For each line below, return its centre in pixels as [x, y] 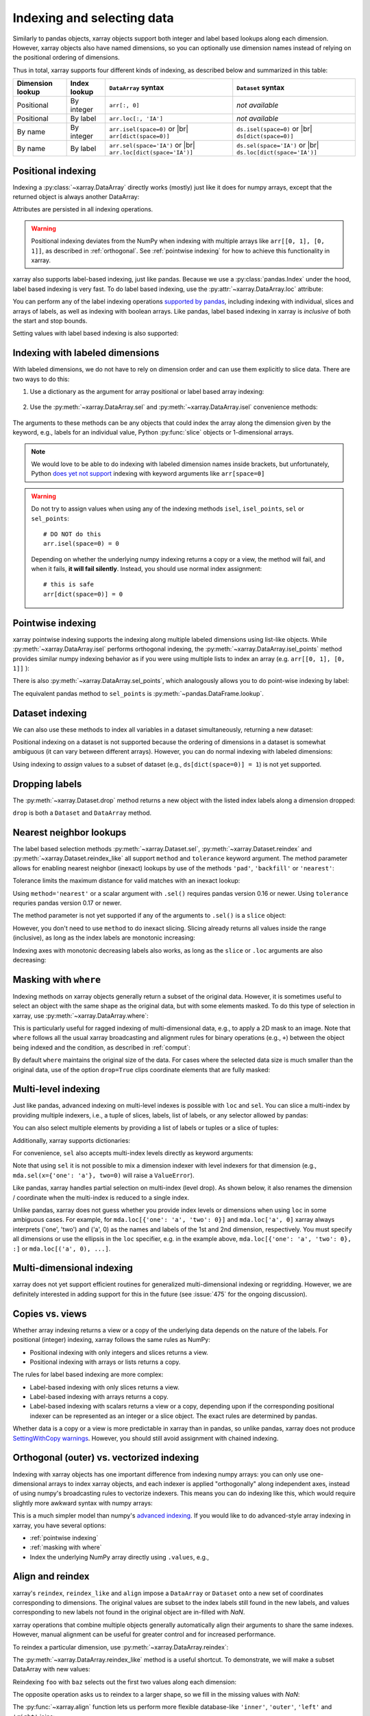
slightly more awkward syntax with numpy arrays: [83, 1503]
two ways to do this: [41, 379]
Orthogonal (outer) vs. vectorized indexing [106, 1458]
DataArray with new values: [51, 1669]
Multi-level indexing [57, 1089]
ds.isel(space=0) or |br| [275, 128]
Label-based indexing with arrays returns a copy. [99, 1397]
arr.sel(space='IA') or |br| [152, 146]
